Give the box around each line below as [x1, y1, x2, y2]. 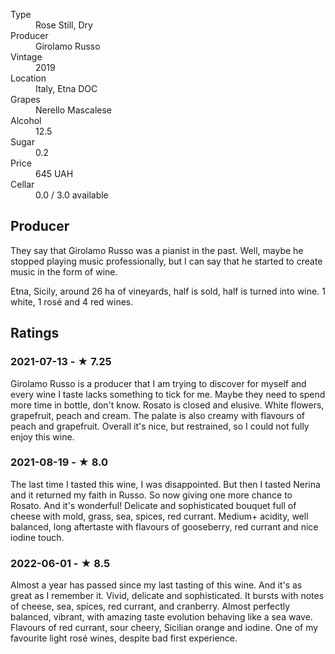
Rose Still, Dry [35, 19, 93, 31]
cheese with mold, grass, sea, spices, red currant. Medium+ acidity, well [10, 510, 309, 522]
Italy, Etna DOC [35, 83, 98, 94]
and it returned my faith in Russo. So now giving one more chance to [10, 489, 293, 501]
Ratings [10, 325, 60, 342]
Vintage [10, 51, 43, 63]
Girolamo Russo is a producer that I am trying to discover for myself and [10, 377, 307, 389]
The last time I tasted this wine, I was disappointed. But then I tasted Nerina [10, 478, 321, 490]
